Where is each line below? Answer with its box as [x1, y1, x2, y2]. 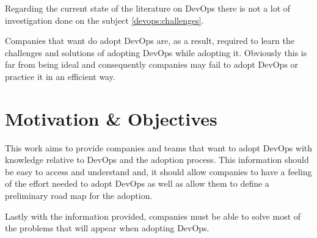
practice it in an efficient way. [5, 70, 115, 82]
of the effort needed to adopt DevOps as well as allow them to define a [5, 177, 269, 190]
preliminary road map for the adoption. [5, 189, 153, 202]
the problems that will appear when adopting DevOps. [5, 222, 210, 234]
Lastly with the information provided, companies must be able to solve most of [5, 209, 301, 222]
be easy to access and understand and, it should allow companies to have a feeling [5, 165, 312, 178]
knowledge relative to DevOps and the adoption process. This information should [5, 153, 309, 166]
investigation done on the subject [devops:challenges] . [5, 13, 204, 26]
